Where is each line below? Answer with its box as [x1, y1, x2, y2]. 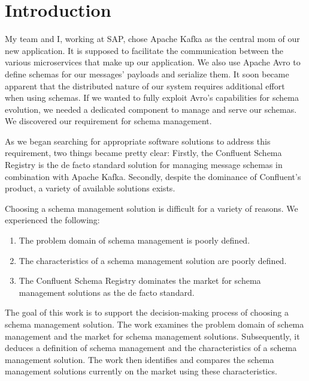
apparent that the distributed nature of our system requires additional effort [5, 79, 285, 92]
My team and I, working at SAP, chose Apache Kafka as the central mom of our [5, 32, 300, 45]
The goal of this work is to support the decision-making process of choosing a [5, 306, 289, 319]
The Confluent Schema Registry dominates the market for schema [19, 274, 261, 287]
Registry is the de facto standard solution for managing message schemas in [5, 158, 283, 171]
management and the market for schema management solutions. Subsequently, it [5, 329, 300, 342]
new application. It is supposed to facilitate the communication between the [5, 44, 283, 56]
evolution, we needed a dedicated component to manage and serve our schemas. [5, 103, 297, 115]
